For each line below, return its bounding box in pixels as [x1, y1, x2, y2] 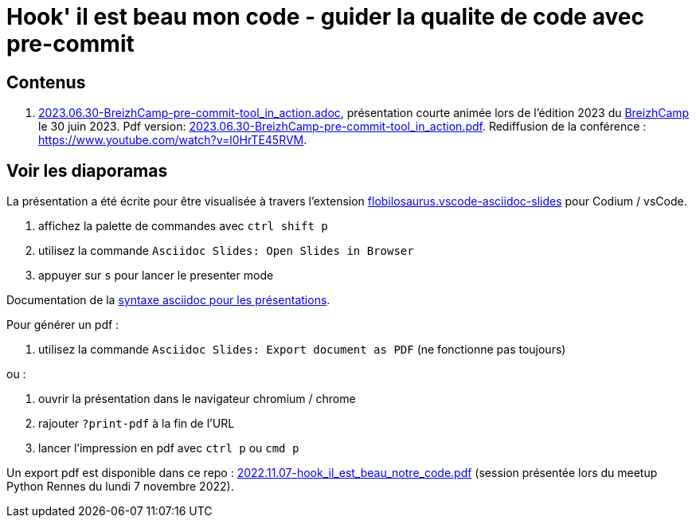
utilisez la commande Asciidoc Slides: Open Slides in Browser [38, 244, 414, 258]
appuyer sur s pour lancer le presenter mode [38, 268, 274, 283]
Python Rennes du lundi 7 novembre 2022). [6, 479, 234, 494]
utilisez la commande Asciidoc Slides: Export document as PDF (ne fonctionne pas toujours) [38, 342, 566, 357]
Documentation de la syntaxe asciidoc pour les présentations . [6, 293, 330, 307]
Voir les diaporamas [6, 160, 168, 181]
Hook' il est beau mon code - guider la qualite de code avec [6, 3, 644, 30]
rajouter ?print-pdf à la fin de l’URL [38, 416, 235, 431]
